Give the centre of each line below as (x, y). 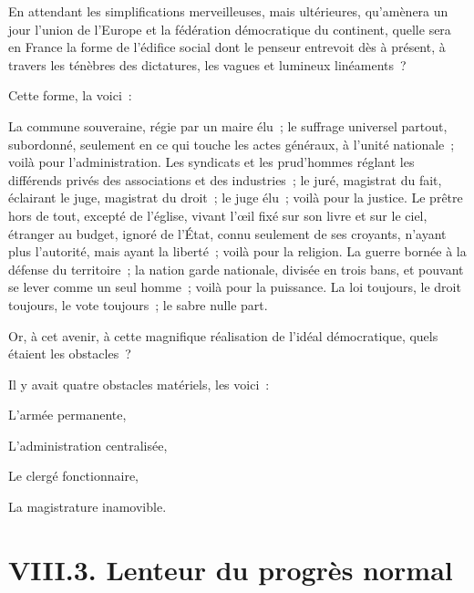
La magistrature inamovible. (88, 507)
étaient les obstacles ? (70, 354)
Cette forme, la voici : (70, 95)
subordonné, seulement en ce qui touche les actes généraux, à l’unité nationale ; (232, 144)
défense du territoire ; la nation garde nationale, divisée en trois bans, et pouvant (236, 269)
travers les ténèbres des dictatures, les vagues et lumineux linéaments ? (207, 64)
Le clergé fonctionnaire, (73, 476)
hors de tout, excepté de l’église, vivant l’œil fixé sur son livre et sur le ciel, (218, 215)
